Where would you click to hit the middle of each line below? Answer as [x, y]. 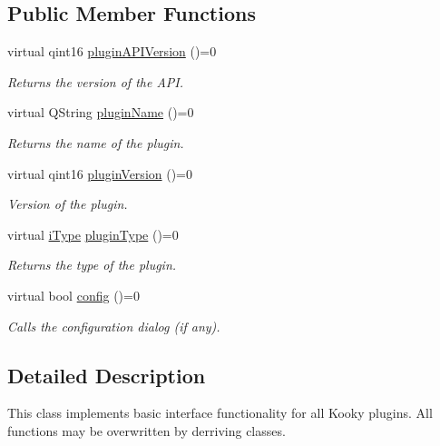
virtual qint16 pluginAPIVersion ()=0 [112, 51]
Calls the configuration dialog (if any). [114, 326]
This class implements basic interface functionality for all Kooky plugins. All [220, 413]
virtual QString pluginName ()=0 [101, 112]
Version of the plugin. [68, 204]
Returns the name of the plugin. [96, 142]
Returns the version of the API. [96, 81]
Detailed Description [107, 375]
